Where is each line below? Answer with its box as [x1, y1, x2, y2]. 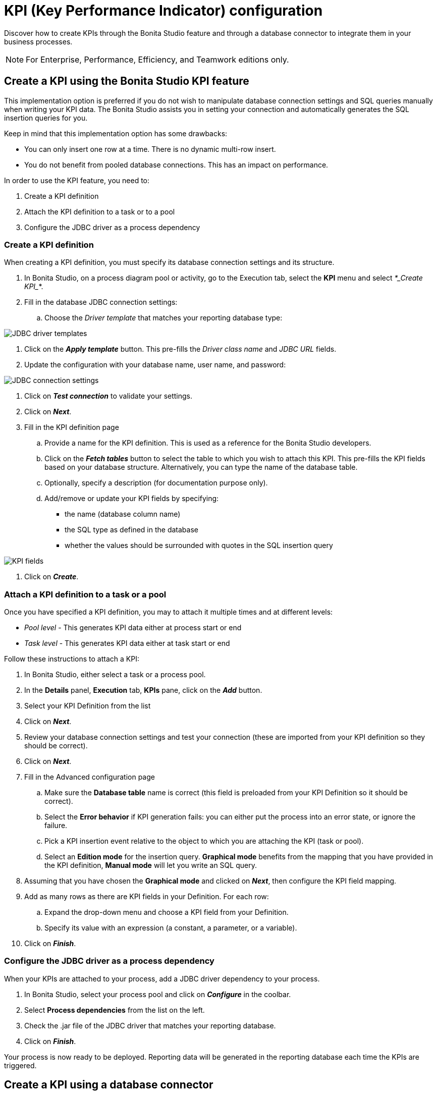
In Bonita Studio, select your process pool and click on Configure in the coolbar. [24, 990, 291, 999]
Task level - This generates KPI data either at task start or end [24, 639, 230, 648]
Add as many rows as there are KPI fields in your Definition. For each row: [24, 892, 269, 901]
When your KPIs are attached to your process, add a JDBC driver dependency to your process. [4, 974, 320, 983]
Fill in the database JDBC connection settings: [24, 298, 178, 307]
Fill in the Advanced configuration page [24, 773, 155, 782]
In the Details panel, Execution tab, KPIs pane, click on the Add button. [24, 686, 262, 695]
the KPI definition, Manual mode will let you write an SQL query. [44, 861, 257, 870]
